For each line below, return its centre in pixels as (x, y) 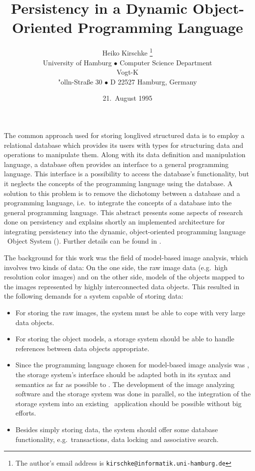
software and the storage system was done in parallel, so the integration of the (133, 394)
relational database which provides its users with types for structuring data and (124, 145)
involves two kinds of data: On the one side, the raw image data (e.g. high (116, 267)
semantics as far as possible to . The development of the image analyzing (125, 384)
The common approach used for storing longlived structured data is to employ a (124, 135)
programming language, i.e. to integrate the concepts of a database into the (118, 203)
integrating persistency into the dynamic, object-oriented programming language (125, 231)
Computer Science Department (166, 62)
